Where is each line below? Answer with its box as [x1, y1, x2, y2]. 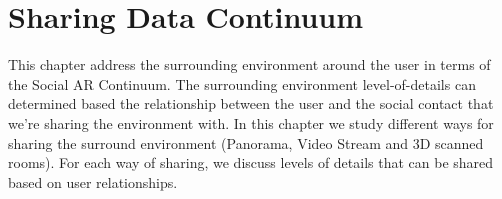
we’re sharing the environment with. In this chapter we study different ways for [8, 112, 494, 133]
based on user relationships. [8, 171, 178, 192]
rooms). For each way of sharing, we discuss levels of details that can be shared [8, 152, 494, 173]
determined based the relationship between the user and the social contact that [8, 93, 494, 114]
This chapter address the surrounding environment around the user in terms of [8, 54, 491, 75]
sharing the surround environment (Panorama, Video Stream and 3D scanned [8, 132, 484, 153]
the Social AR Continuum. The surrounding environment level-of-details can [8, 73, 476, 94]
